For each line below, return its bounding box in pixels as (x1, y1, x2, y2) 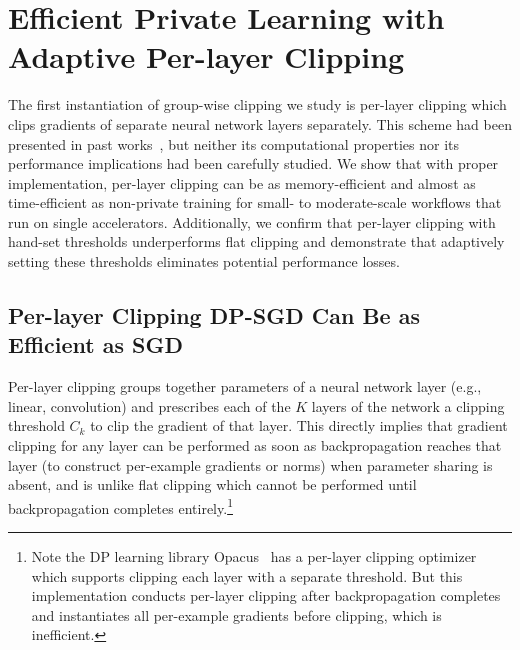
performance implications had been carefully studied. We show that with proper (8, 153, 499, 174)
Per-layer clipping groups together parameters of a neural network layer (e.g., (8, 376, 482, 397)
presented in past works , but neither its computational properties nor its (8, 133, 460, 154)
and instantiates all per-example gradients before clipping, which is (31, 604, 442, 625)
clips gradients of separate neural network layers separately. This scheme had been (8, 113, 512, 134)
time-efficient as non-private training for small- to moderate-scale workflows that (8, 192, 502, 213)
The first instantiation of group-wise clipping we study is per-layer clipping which (8, 94, 507, 115)
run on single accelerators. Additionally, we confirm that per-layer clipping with (8, 211, 496, 232)
